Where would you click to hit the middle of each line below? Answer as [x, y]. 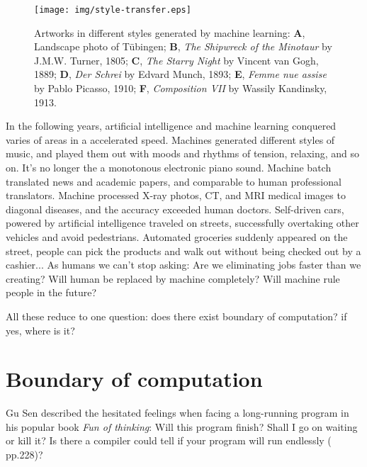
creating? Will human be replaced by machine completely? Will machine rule [173, 278]
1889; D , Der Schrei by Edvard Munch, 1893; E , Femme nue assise [180, 74]
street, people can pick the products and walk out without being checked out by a [183, 251]
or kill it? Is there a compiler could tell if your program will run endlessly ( [169, 440]
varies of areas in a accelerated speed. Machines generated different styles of [170, 139]
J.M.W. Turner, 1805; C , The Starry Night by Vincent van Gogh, [176, 60]
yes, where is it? [40, 330]
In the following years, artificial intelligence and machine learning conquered [171, 126]
